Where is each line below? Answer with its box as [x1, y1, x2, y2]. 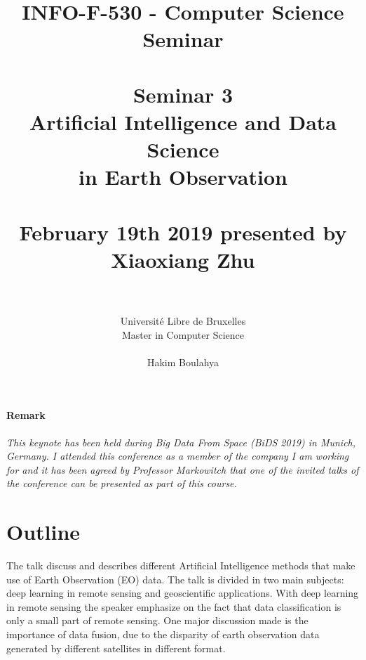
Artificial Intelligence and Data [29, 107, 337, 136]
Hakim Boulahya [147, 354, 219, 369]
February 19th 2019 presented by [19, 217, 347, 246]
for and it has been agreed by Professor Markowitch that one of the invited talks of [6, 462, 359, 477]
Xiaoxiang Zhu [111, 245, 255, 273]
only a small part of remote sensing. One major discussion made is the [6, 613, 309, 628]
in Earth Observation [79, 162, 287, 191]
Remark [6, 408, 46, 422]
